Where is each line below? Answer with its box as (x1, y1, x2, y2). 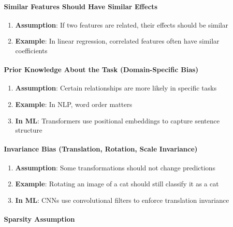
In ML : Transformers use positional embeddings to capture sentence (15, 115, 220, 125)
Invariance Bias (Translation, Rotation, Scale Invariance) (4, 144, 198, 154)
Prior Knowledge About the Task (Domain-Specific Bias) (4, 64, 199, 75)
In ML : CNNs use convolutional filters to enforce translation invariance (15, 195, 229, 205)
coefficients (15, 45, 47, 55)
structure (15, 125, 43, 135)
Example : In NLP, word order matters (15, 99, 132, 109)
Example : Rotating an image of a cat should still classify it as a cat (15, 179, 219, 189)
